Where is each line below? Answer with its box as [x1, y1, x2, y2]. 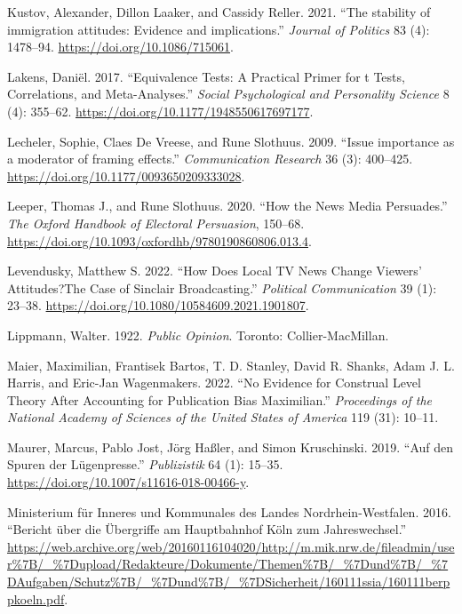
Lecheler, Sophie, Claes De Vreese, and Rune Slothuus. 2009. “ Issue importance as [7, 132, 455, 150]
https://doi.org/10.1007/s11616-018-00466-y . [7, 473, 250, 491]
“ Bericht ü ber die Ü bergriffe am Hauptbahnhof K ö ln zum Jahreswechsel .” [7, 520, 407, 538]
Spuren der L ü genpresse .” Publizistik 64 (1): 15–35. [7, 455, 283, 474]
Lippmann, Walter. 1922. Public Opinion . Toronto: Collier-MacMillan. [7, 325, 389, 344]
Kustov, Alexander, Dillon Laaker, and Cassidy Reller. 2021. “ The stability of [7, 3, 431, 20]
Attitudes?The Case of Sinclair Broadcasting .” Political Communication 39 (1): [7, 278, 437, 297]
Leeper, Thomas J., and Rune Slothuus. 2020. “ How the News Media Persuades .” [7, 196, 448, 215]
